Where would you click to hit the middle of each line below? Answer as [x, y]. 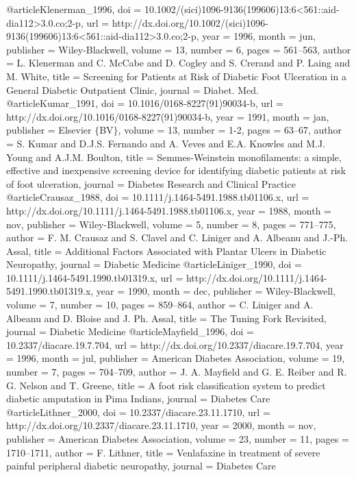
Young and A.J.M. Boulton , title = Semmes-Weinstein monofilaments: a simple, [174, 157]
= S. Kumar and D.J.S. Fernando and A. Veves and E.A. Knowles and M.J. [166, 143]
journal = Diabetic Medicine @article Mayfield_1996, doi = [130, 331]
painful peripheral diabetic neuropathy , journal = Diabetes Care [141, 466]
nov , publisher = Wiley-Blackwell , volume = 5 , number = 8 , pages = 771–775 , [171, 224]
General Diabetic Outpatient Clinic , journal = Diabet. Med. [132, 89]
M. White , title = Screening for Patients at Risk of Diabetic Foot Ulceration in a [176, 76]
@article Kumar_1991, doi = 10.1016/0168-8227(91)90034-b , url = [145, 103]
